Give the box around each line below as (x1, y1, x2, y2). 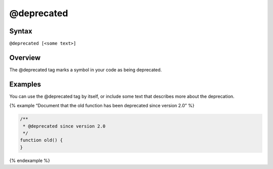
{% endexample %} (9, 157, 51, 163)
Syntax (9, 27, 32, 35)
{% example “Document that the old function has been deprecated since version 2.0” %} (9, 103, 195, 109)
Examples (9, 80, 41, 89)
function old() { (20, 137, 63, 143)
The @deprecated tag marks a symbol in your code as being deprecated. (9, 66, 162, 73)
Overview (9, 53, 41, 62)
